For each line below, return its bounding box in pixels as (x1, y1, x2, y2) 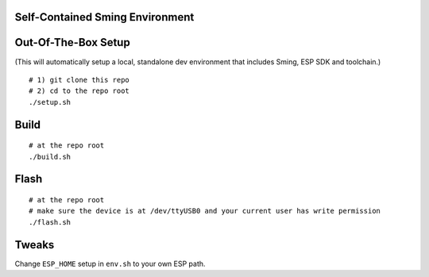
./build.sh (29, 152, 71, 161)
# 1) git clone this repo (29, 75, 130, 84)
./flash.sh (29, 217, 71, 226)
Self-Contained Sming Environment (14, 10, 195, 24)
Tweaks (14, 238, 55, 252)
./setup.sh (29, 98, 71, 106)
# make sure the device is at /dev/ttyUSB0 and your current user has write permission (29, 206, 381, 216)
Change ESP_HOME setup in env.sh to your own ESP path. (14, 259, 206, 268)
